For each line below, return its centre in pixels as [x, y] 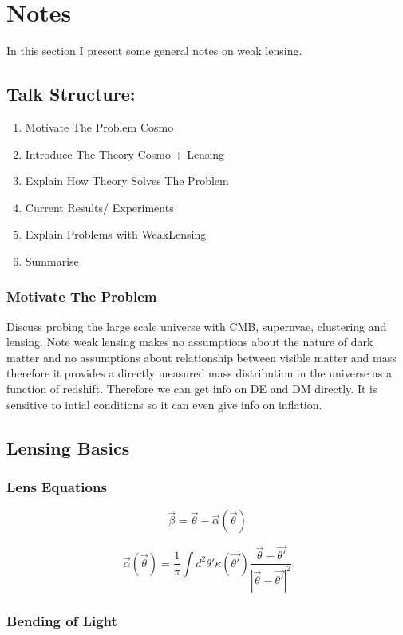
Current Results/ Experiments [99, 207]
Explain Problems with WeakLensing [116, 234]
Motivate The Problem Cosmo [99, 126]
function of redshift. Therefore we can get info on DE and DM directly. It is [192, 389]
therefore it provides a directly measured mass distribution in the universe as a [200, 373]
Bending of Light [62, 620]
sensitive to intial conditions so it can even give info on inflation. [164, 404]
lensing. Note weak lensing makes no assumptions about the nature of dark [190, 342]
